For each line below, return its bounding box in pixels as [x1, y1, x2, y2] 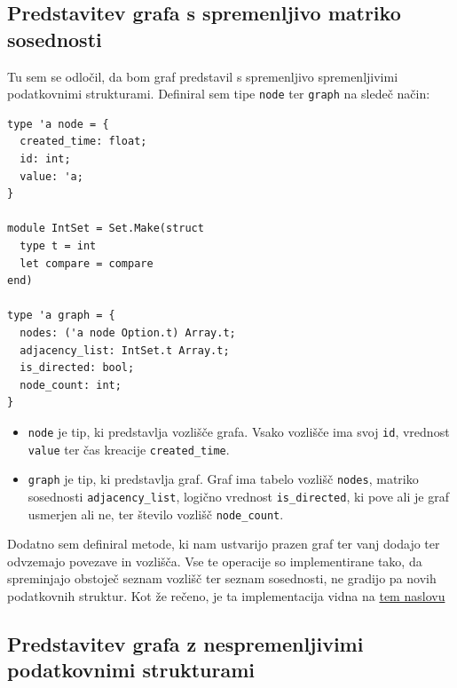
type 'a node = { [7, 117, 109, 130]
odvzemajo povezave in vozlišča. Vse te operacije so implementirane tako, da [7, 551, 422, 570]
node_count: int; [20, 378, 122, 391]
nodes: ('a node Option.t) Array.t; [20, 326, 236, 339]
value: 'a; [20, 170, 83, 183]
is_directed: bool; [20, 361, 135, 375]
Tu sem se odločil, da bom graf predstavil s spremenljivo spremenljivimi [7, 67, 398, 85]
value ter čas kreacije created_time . [28, 439, 230, 458]
